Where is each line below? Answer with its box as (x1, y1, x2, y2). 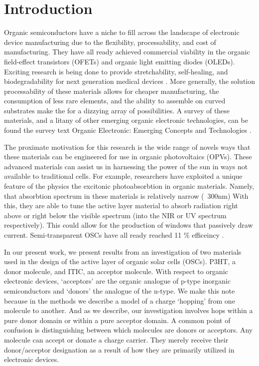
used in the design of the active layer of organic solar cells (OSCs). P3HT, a (4, 256, 236, 267)
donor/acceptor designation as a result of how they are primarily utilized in (4, 344, 235, 355)
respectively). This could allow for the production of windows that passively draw (4, 220, 253, 230)
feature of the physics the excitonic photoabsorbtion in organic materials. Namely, (4, 181, 255, 191)
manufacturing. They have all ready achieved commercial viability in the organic (4, 46, 250, 57)
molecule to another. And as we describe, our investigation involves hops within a (4, 305, 253, 316)
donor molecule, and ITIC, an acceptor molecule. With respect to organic (4, 266, 228, 276)
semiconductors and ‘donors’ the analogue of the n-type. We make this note (4, 285, 235, 296)
